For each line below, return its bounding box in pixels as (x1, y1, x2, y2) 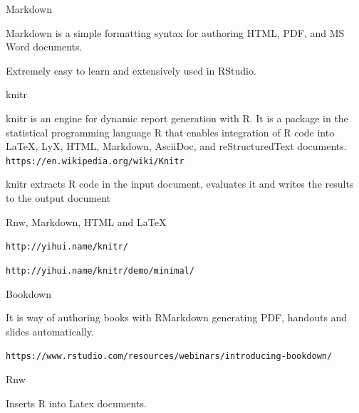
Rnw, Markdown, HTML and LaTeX (6, 214, 167, 229)
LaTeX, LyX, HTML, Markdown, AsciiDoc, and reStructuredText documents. (6, 139, 347, 154)
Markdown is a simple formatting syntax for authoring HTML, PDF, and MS (6, 25, 345, 40)
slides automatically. (6, 323, 94, 338)
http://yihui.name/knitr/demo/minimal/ (6, 265, 194, 276)
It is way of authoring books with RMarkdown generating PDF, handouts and (6, 310, 348, 325)
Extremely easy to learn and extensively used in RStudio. (6, 63, 256, 77)
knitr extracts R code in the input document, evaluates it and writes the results (6, 176, 354, 191)
